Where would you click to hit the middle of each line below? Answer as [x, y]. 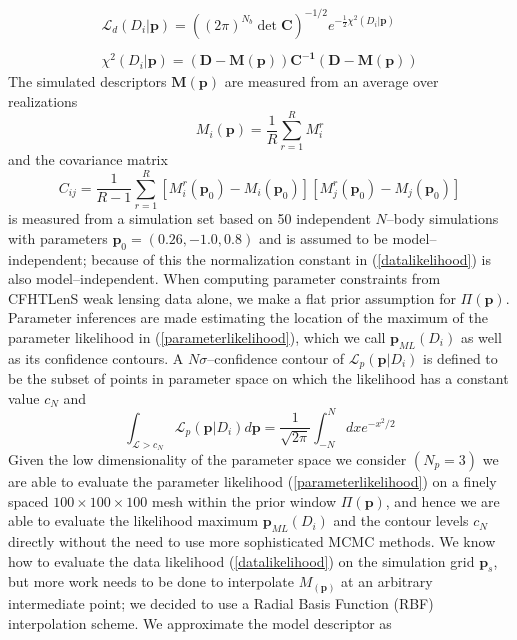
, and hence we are [442, 500]
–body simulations [442, 218]
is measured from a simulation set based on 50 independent [189, 218]
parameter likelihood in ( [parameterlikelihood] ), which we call [197, 336]
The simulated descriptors [87, 81]
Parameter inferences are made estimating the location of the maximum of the [248, 317]
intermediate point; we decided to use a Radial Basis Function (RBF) [221, 602]
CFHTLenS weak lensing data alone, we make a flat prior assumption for [232, 297]
